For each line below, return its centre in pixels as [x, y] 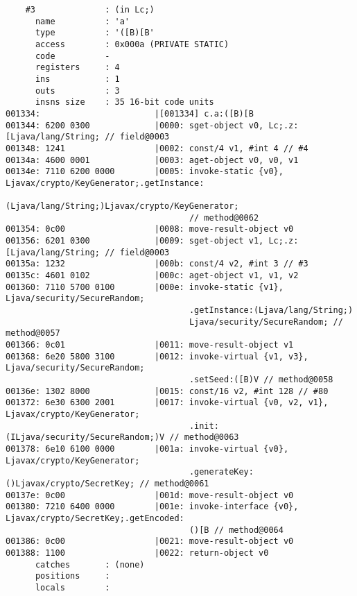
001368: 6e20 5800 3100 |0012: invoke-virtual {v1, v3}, [157, 356]
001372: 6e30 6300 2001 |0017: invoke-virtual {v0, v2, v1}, [167, 403]
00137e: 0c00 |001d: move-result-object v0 [150, 495]
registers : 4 [77, 68]
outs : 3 [77, 91]
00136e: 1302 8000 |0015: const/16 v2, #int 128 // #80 [167, 391]
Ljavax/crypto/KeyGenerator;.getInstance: [105, 183]
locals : [72, 587]
